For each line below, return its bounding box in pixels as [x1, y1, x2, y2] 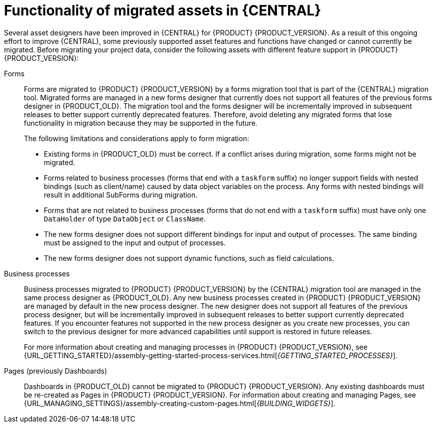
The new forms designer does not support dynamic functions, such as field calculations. [44, 253, 334, 262]
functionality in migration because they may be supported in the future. [24, 118, 258, 127]
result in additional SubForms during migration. [44, 190, 198, 199]
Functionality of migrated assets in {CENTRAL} [4, 2, 321, 19]
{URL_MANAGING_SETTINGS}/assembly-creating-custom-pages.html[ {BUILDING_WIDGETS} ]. [24, 399, 335, 408]
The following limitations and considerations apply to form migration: [24, 134, 249, 143]
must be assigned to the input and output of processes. [44, 238, 226, 247]
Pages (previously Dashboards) [4, 366, 107, 375]
